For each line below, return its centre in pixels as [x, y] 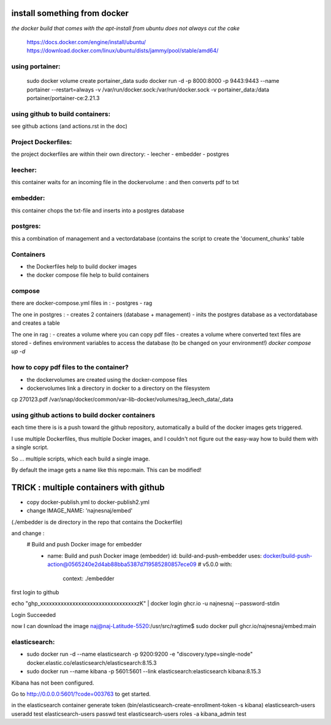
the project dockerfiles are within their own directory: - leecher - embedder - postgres [120, 154]
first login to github [35, 592]
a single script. [30, 448]
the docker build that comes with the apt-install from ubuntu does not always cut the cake [126, 28]
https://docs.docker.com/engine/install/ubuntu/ [86, 42]
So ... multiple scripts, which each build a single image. [81, 459]
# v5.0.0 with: [215, 564]
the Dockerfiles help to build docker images [82, 266]
